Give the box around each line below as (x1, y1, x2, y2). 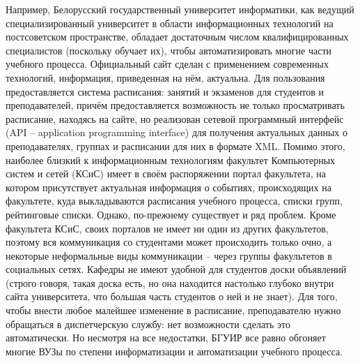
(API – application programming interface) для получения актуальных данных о (6, 125, 347, 140)
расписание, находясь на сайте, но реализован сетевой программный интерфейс (6, 111, 344, 126)
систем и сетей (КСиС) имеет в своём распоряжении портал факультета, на (6, 166, 327, 181)
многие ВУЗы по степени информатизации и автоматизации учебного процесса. (6, 343, 343, 358)
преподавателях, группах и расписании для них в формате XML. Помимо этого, (6, 138, 345, 153)
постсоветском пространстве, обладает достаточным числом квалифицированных (6, 29, 349, 44)
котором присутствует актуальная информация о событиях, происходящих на (6, 179, 331, 194)
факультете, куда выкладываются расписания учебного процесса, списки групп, (6, 193, 343, 208)
